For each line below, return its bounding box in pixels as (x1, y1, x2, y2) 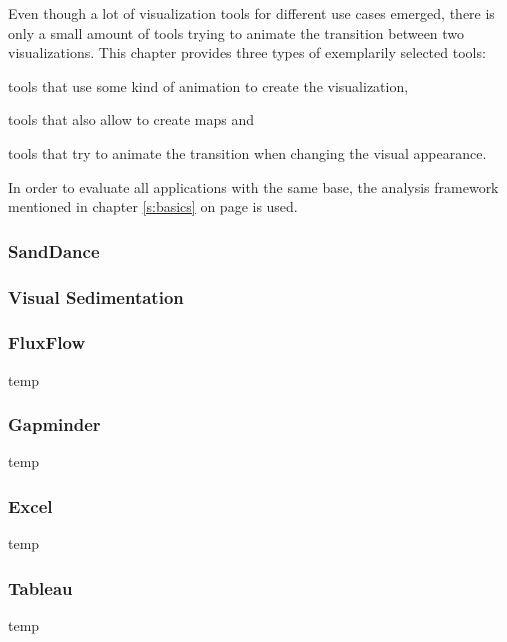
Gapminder (8, 412, 101, 437)
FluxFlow (8, 330, 85, 355)
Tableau (8, 575, 73, 600)
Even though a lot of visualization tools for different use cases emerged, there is (8, 3, 495, 23)
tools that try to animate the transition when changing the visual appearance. (8, 142, 487, 163)
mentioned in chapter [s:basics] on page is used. (8, 196, 298, 217)
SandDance (8, 238, 100, 263)
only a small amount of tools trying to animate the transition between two (8, 22, 465, 43)
